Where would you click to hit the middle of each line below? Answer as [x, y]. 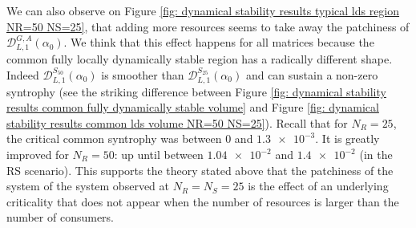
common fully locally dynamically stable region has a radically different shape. [200, 58]
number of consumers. [61, 217]
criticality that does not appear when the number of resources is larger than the [203, 201]
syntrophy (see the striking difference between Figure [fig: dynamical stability [196, 91]
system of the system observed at [88, 186]
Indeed [23, 74]
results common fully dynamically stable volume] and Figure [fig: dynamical [193, 107]
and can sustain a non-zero [312, 74]
